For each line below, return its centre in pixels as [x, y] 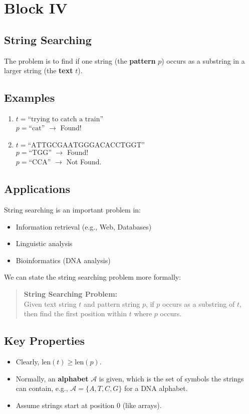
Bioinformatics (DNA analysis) [63, 260]
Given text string [50, 303]
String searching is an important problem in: [72, 209]
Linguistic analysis [44, 243]
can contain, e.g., [42, 388]
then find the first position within [75, 314]
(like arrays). [142, 405]
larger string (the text [39, 70]
